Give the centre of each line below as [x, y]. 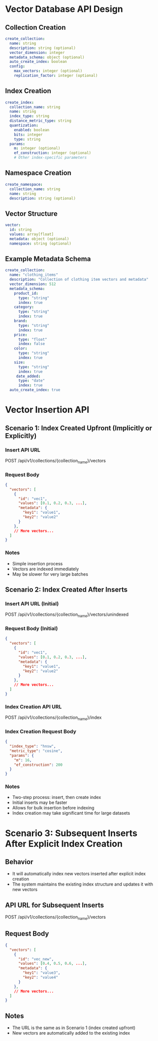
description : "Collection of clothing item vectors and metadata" [79, 280]
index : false [32, 344]
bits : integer [28, 135]
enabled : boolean [32, 130]
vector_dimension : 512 [33, 284]
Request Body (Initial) [32, 629]
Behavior [19, 862]
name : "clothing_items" [34, 275]
